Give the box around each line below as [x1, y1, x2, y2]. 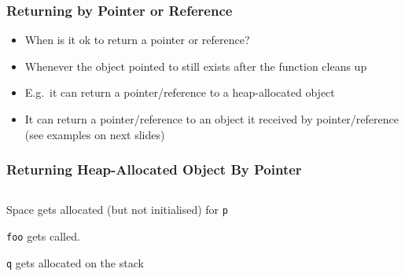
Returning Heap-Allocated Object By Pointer [6, 160, 302, 179]
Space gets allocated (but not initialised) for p [6, 201, 228, 218]
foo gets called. [6, 228, 80, 245]
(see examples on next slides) [24, 126, 165, 142]
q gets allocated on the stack [6, 254, 144, 270]
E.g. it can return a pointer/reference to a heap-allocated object [24, 84, 335, 101]
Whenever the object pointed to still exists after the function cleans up [24, 57, 367, 74]
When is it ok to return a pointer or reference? [24, 31, 250, 48]
